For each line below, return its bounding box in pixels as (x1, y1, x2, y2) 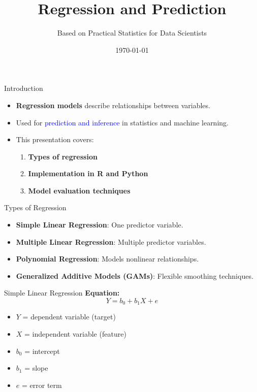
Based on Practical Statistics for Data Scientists (57, 27, 207, 38)
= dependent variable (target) (22, 311, 116, 322)
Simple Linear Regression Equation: (4, 287, 120, 298)
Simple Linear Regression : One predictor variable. (16, 219, 183, 230)
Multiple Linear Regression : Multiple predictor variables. (16, 236, 206, 247)
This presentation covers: (16, 134, 94, 145)
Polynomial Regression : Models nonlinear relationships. (16, 253, 199, 264)
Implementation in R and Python (28, 168, 148, 179)
